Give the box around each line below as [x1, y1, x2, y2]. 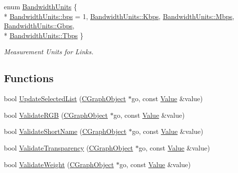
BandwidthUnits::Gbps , [4, 21, 75, 31]
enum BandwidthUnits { [4, 1, 78, 11]
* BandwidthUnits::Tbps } [4, 30, 83, 40]
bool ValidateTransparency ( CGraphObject [4, 142, 133, 152]
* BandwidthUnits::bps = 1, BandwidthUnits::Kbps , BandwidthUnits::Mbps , [4, 11, 235, 21]
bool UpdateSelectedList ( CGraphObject [4, 93, 126, 104]
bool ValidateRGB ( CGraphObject [4, 109, 108, 120]
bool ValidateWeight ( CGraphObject [4, 159, 114, 169]
